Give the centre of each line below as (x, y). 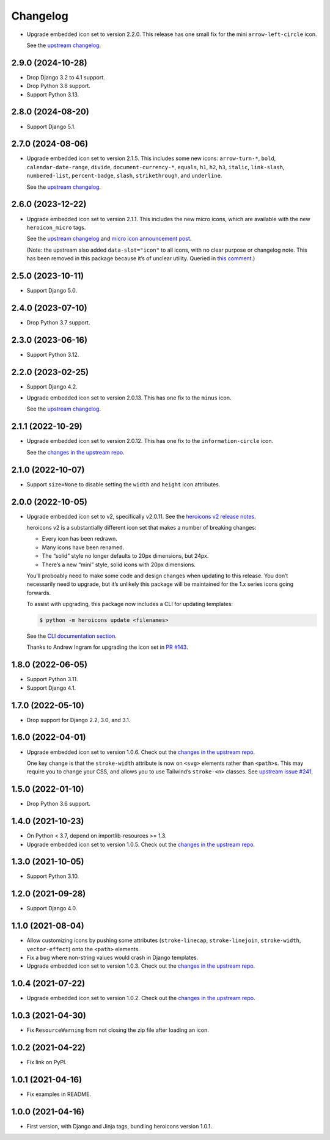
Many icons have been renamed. (83, 547)
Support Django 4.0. (52, 908)
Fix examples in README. (59, 1094)
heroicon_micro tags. (56, 227)
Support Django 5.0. (52, 290)
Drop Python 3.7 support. (58, 322)
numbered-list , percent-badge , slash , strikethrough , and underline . (124, 176)
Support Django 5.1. (51, 126)
